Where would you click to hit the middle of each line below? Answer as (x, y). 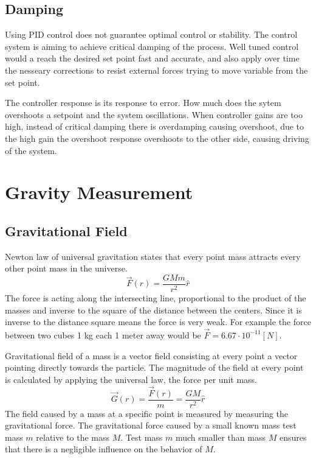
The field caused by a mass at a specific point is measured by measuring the (147, 413)
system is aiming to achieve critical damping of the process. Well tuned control (152, 46)
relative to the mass (73, 437)
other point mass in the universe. (66, 268)
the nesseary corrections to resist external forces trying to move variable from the (156, 70)
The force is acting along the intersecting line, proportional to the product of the (156, 297)
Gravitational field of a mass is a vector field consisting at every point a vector (151, 355)
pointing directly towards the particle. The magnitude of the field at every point (154, 367)
